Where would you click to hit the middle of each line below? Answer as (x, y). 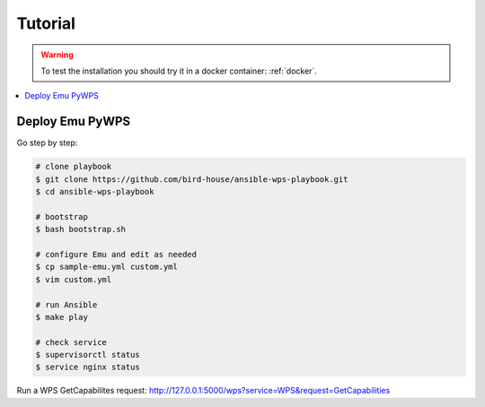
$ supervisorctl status (88, 355)
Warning (57, 55)
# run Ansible (66, 304)
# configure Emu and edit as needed (116, 254)
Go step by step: (47, 143)
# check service (71, 342)
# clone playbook (74, 167)
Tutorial (46, 23)
